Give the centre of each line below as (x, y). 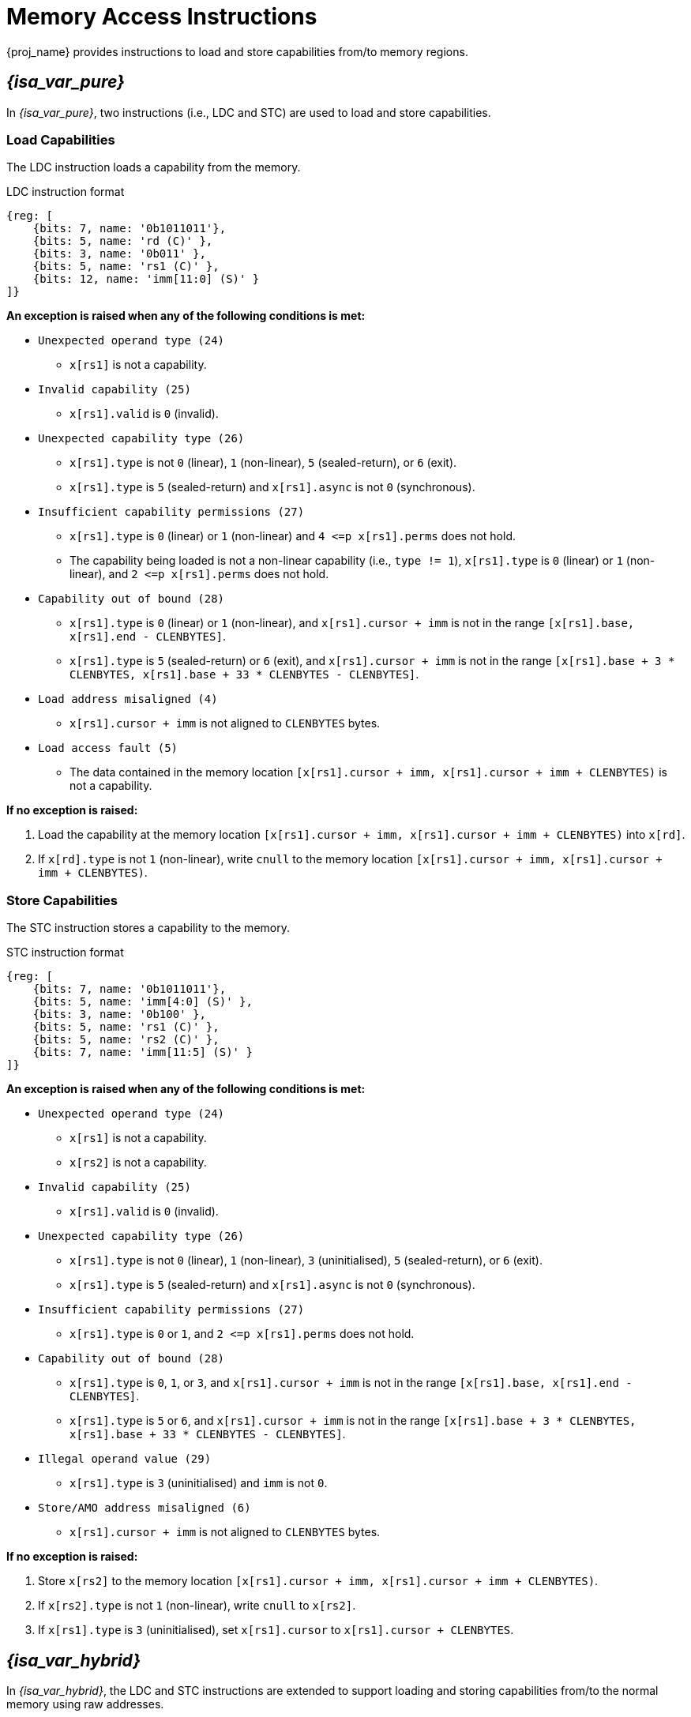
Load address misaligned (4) (128, 699)
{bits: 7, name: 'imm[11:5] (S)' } (143, 1052)
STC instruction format (65, 952)
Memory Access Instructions (162, 17)
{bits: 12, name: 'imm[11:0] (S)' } (146, 279)
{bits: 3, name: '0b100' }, (119, 1014)
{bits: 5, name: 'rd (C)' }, (123, 241)
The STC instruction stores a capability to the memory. (148, 928)
